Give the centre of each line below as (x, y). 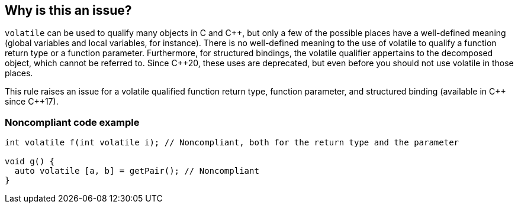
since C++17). (32, 102)
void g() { (30, 162)
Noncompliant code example (72, 122)
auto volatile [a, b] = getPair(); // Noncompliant (137, 171)
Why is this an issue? (68, 10)
